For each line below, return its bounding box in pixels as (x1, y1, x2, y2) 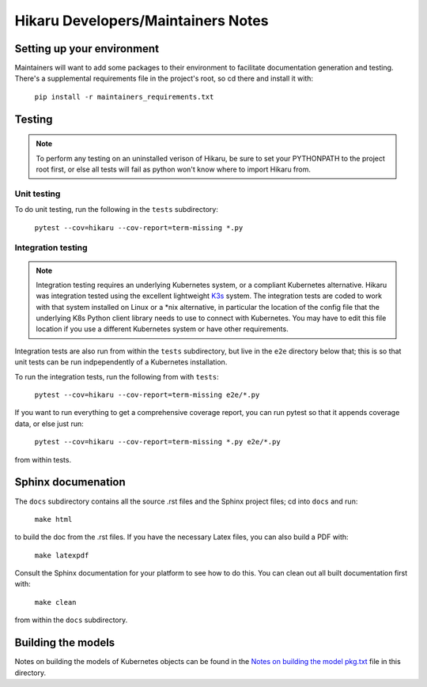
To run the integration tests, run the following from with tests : (14, 372, 219, 381)
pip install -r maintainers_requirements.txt (34, 92, 214, 101)
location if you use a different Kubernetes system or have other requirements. (36, 324, 289, 334)
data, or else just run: (14, 419, 84, 428)
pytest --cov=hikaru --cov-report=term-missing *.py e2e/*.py (34, 437, 281, 447)
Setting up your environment (14, 42, 160, 55)
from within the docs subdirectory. (14, 615, 128, 625)
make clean (34, 598, 77, 606)
